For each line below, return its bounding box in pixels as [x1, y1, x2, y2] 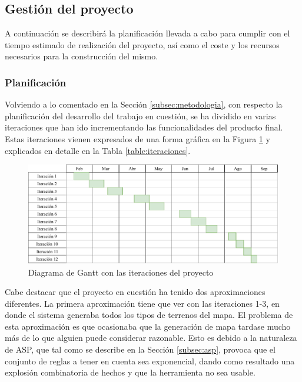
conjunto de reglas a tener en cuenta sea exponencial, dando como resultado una [5, 354, 295, 367]
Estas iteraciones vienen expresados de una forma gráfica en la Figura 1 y [5, 132, 270, 145]
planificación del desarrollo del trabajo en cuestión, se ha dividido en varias [5, 109, 276, 122]
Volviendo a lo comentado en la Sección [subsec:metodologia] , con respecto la [5, 98, 283, 110]
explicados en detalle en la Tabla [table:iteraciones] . [5, 144, 191, 156]
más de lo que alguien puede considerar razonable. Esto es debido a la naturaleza [5, 331, 297, 344]
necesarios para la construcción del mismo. [5, 50, 158, 62]
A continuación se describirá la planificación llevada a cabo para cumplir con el [5, 27, 290, 39]
